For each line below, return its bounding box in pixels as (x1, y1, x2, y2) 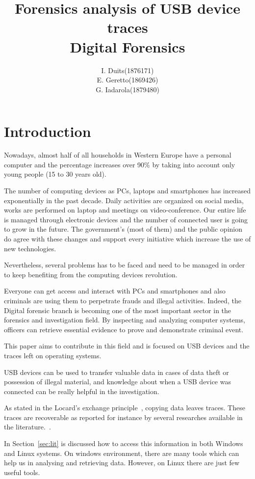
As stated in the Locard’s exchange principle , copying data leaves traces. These (4, 402, 245, 413)
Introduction (4, 121, 91, 141)
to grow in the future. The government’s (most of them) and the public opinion (4, 224, 243, 234)
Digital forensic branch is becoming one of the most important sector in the (4, 305, 231, 315)
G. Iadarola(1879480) (96, 84, 159, 94)
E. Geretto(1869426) (97, 75, 158, 85)
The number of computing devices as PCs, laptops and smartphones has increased (4, 186, 251, 195)
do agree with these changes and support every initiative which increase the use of (4, 233, 251, 243)
